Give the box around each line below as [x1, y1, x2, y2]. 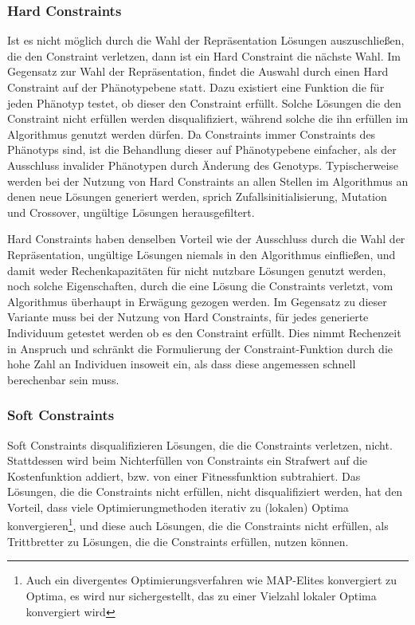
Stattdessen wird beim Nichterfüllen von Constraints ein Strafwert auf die [7, 452, 368, 469]
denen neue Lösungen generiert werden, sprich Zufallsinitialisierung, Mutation [7, 188, 387, 205]
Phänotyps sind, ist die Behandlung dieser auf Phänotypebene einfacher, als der [7, 141, 397, 158]
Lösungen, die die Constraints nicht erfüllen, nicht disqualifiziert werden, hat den [7, 483, 403, 500]
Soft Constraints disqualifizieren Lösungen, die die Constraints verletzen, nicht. [7, 436, 393, 453]
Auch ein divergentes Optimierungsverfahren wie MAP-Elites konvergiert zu [25, 572, 397, 588]
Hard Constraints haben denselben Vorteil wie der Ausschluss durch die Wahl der [7, 230, 405, 247]
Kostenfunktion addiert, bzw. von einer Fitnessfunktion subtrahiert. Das [7, 467, 361, 484]
